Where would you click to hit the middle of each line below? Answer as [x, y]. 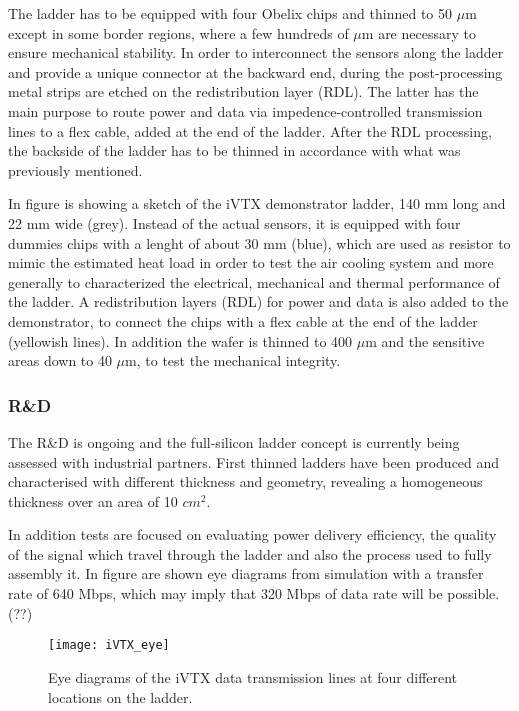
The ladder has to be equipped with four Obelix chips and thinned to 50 [230, 13]
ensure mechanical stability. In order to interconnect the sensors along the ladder [256, 52]
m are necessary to [418, 32]
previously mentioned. [75, 169]
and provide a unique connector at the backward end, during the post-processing [255, 71]
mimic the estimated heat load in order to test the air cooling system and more [251, 262]
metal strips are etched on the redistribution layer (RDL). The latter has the [243, 91]
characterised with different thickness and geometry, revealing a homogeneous [245, 481]
